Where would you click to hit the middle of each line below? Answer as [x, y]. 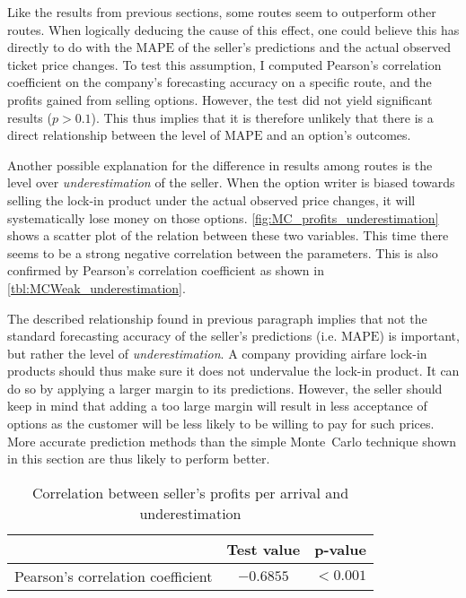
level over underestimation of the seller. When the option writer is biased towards [231, 182]
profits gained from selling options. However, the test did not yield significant [220, 99]
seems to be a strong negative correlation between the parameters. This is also [223, 252]
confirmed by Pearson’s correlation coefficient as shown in [166, 270]
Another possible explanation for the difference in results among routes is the [220, 165]
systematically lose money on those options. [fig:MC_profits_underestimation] [223, 217]
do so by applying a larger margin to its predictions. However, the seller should [225, 388]
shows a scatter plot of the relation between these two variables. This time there [228, 235]
